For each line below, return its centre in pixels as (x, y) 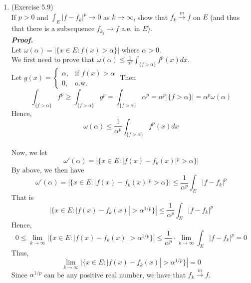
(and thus (225, 17)
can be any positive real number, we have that (115, 274)
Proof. (22, 40)
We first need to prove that (53, 59)
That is (22, 197)
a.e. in (131, 28)
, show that (151, 17)
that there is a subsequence (53, 28)
